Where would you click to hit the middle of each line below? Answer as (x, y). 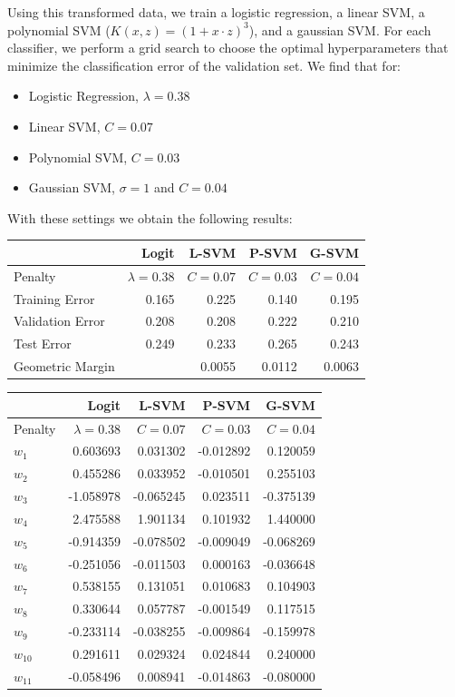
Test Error (43, 344)
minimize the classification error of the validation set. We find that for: (204, 65)
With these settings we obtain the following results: (150, 217)
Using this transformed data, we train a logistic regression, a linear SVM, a (216, 12)
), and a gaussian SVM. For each (340, 29)
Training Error (54, 298)
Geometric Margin (64, 366)
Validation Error (59, 321)
